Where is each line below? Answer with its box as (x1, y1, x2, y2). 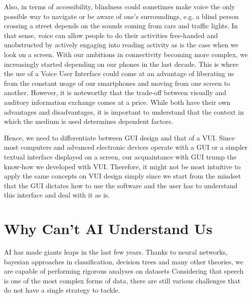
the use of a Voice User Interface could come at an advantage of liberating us (4, 68, 234, 79)
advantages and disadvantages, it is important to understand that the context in (4, 106, 244, 117)
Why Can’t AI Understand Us (4, 219, 213, 238)
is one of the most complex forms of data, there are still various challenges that (4, 275, 241, 285)
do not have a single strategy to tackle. (4, 285, 120, 295)
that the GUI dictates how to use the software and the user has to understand (4, 180, 237, 190)
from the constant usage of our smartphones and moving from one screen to (4, 78, 231, 88)
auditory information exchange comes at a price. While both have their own (4, 97, 231, 107)
